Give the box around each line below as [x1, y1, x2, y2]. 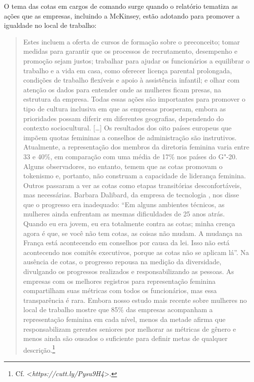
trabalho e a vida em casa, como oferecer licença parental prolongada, [23, 65, 232, 75]
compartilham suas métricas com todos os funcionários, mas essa [23, 285, 217, 296]
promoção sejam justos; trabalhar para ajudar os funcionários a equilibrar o [23, 55, 250, 65]
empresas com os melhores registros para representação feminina [23, 276, 216, 286]
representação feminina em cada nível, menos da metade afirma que [23, 314, 226, 324]
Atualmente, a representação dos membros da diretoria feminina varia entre [23, 142, 250, 152]
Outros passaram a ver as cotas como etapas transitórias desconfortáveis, [23, 180, 242, 190]
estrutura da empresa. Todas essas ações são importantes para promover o [23, 94, 246, 104]
